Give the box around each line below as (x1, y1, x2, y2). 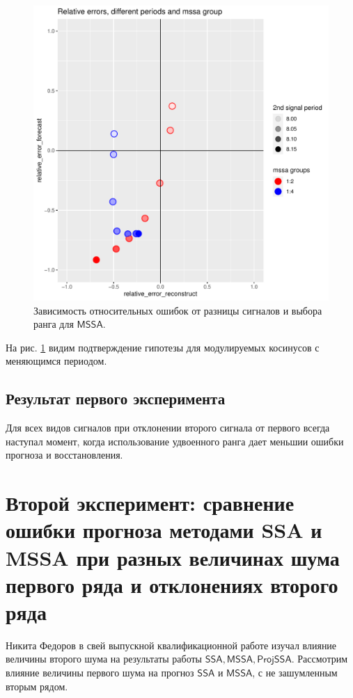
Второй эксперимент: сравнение (6, 489, 295, 517)
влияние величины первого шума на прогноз (6, 665, 194, 680)
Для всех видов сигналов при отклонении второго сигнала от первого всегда (6, 420, 330, 435)
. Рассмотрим (291, 651, 348, 666)
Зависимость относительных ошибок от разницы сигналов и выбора (33, 303, 322, 317)
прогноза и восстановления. (6, 447, 123, 462)
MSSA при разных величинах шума (6, 543, 340, 571)
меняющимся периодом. (6, 354, 107, 368)
